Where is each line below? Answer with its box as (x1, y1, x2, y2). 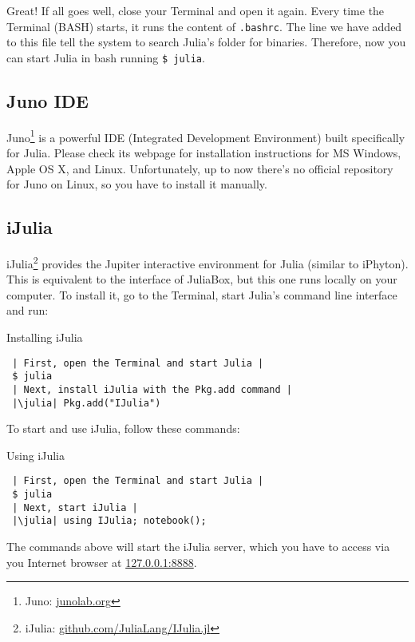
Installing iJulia (6, 328, 83, 345)
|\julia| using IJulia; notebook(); (12, 515, 207, 527)
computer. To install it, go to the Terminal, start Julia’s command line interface (6, 286, 397, 303)
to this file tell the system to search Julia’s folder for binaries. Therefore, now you (6, 34, 406, 50)
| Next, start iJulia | (12, 501, 138, 513)
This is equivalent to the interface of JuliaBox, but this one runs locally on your (6, 271, 397, 287)
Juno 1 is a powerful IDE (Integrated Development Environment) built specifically (6, 126, 405, 145)
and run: (6, 302, 49, 319)
